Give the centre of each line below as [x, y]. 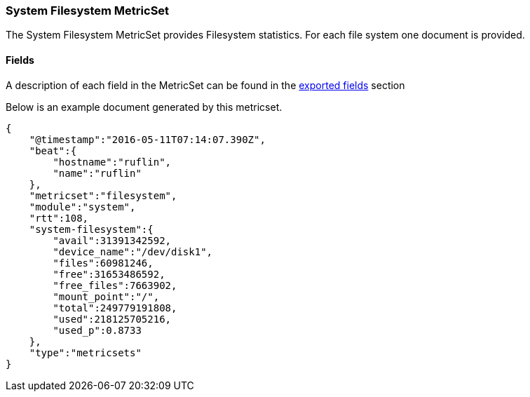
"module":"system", [82, 207]
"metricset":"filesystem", [103, 195]
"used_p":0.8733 [97, 330]
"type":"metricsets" [85, 352]
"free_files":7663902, [115, 285]
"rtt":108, [59, 218]
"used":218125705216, [112, 319]
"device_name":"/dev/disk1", [133, 251]
